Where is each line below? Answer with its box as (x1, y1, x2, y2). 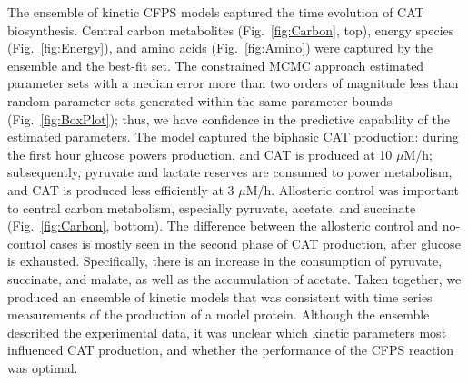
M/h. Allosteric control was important (245, 180, 460, 199)
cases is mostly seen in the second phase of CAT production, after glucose (50, 233, 461, 252)
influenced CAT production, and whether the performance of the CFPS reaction (7, 340, 454, 359)
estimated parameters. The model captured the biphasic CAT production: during (7, 127, 459, 146)
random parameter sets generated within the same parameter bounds (7, 91, 393, 110)
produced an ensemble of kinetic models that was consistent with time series (7, 287, 433, 306)
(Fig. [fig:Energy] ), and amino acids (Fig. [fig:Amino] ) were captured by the (7, 38, 433, 57)
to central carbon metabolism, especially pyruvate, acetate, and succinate (7, 198, 416, 217)
